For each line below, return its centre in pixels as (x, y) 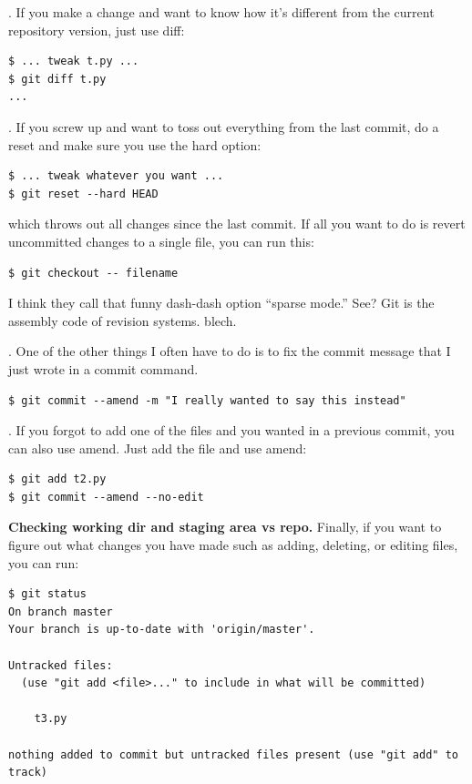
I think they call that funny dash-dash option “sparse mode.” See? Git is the (221, 303)
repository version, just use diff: (97, 30)
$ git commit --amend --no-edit (106, 497)
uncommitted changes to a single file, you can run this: (161, 241)
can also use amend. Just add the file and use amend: (158, 448)
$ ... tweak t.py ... (74, 61)
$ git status (47, 594)
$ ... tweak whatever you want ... (116, 176)
